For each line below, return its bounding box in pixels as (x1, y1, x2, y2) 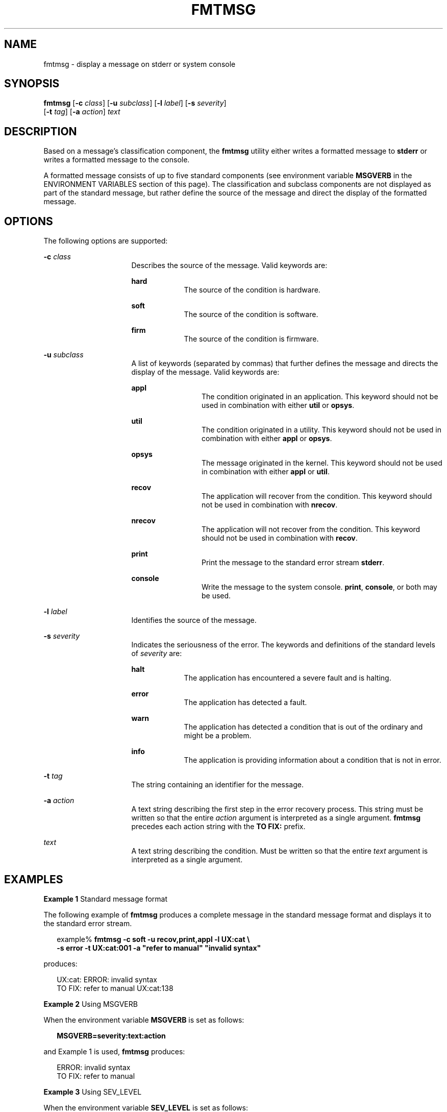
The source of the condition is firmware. (184, 334, 319, 344)
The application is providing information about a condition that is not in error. (184, 756, 441, 765)
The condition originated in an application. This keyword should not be (202, 392, 438, 401)
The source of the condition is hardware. (184, 285, 320, 295)
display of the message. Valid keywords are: (131, 368, 280, 377)
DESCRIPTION (4, 125, 77, 138)
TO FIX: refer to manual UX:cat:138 (57, 983, 173, 993)
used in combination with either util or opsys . (202, 401, 355, 410)
